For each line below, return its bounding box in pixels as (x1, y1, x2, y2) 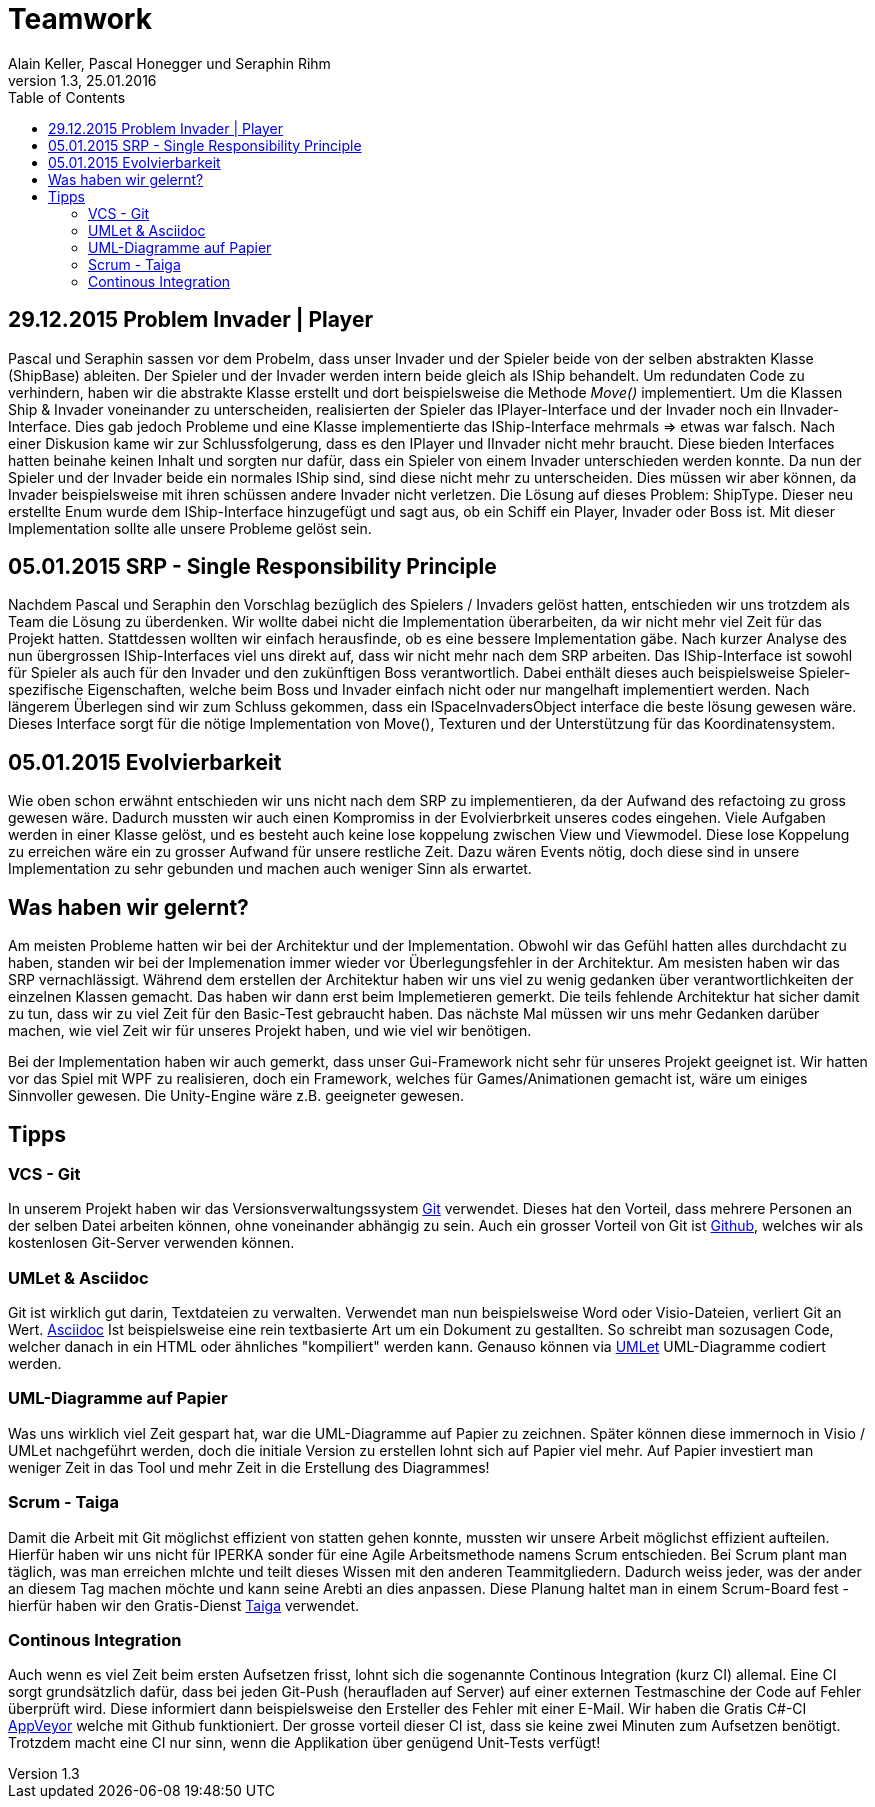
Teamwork (8, 2, 152, 36)
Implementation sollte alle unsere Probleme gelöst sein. (8, 519, 372, 537)
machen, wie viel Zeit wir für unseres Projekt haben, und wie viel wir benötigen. (8, 1022, 532, 1040)
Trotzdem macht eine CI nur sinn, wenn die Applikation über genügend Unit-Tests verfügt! (8, 1734, 601, 1752)
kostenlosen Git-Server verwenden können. (8, 1234, 295, 1252)
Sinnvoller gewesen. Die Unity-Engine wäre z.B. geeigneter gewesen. (8, 1087, 465, 1105)
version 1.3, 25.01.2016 (8, 71, 157, 89)
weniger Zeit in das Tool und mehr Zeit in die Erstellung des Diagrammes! (8, 1458, 490, 1476)
